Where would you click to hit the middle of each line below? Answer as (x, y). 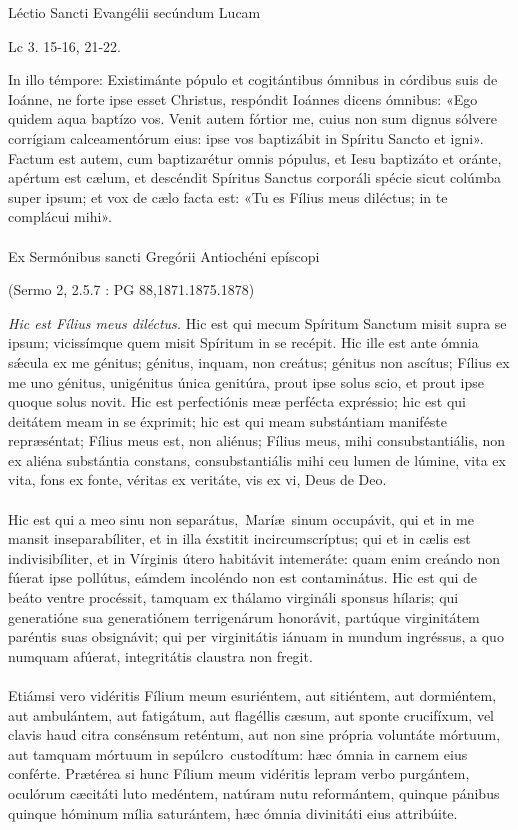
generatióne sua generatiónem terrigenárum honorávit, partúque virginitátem (244, 616)
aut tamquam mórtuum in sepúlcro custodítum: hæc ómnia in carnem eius (238, 753)
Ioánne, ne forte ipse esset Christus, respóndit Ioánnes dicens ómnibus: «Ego (243, 98)
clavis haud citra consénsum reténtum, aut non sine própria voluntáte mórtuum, (254, 734)
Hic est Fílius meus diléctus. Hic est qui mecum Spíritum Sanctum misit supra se (257, 322)
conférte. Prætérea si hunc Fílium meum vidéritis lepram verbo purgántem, (239, 773)
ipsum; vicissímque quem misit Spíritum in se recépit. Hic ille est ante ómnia (243, 342)
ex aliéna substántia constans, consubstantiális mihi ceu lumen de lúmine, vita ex (257, 459)
